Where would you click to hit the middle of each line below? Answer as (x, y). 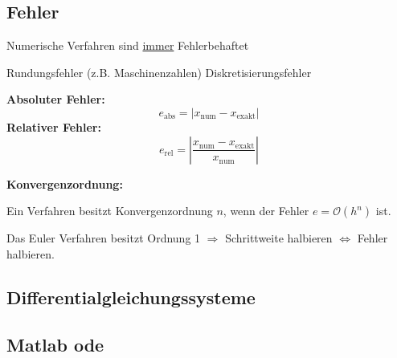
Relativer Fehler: (54, 126)
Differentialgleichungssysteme (131, 297)
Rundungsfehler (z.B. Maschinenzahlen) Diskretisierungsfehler (159, 72)
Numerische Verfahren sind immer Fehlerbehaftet (128, 45)
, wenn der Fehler (266, 211)
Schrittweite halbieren (279, 238)
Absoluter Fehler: (56, 99)
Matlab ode (55, 344)
